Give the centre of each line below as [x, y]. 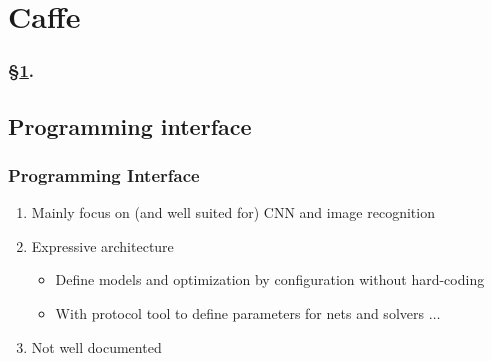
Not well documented [96, 346]
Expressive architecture [102, 245]
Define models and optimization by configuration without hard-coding [270, 279]
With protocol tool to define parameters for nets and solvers [239, 313]
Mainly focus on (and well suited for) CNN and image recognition [233, 212]
